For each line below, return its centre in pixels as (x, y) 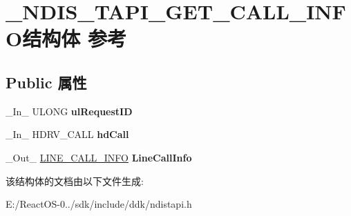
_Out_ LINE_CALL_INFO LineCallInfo (99, 157)
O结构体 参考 (66, 38)
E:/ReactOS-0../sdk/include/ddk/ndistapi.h (99, 204)
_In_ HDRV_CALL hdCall (67, 134)
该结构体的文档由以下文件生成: (75, 180)
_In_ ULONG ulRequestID (69, 111)
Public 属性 (46, 82)
